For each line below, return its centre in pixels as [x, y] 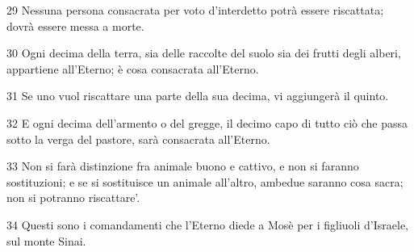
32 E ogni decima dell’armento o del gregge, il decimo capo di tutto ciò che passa [207, 122]
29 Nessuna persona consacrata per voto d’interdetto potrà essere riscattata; [195, 10]
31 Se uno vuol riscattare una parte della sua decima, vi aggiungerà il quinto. [198, 96]
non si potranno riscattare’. [73, 197]
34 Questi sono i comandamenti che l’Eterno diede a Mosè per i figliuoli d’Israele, [207, 224]
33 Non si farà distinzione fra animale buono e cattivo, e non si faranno [183, 166]
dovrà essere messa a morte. [75, 25]
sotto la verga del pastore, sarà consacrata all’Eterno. [138, 139]
